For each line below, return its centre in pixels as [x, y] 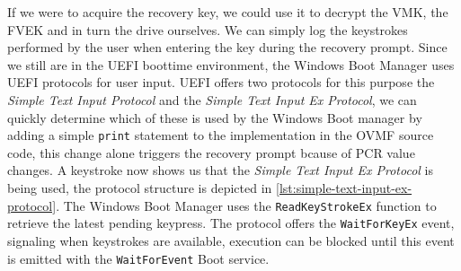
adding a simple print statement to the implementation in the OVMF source [221, 135]
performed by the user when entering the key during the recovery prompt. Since [227, 47]
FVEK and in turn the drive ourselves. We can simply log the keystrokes [208, 29]
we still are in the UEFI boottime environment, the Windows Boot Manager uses [231, 64]
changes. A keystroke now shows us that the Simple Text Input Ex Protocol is [220, 170]
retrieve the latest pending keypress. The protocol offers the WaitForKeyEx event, [231, 223]
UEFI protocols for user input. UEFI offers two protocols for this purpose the [221, 82]
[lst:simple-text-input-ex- [344, 188]
